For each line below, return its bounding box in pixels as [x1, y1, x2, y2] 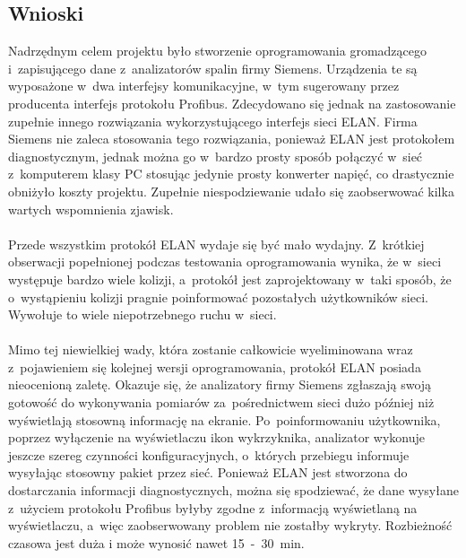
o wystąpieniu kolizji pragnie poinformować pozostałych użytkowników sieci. [8, 287, 428, 306]
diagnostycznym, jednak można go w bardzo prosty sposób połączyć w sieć [8, 146, 423, 165]
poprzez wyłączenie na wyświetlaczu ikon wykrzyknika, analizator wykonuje [8, 428, 425, 447]
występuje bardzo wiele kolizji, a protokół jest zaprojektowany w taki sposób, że [8, 269, 452, 288]
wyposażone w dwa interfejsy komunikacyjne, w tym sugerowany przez [8, 76, 400, 95]
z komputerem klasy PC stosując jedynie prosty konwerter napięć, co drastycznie [8, 164, 454, 183]
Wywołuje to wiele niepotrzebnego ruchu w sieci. [8, 305, 277, 324]
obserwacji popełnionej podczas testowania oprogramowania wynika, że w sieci [8, 252, 442, 271]
